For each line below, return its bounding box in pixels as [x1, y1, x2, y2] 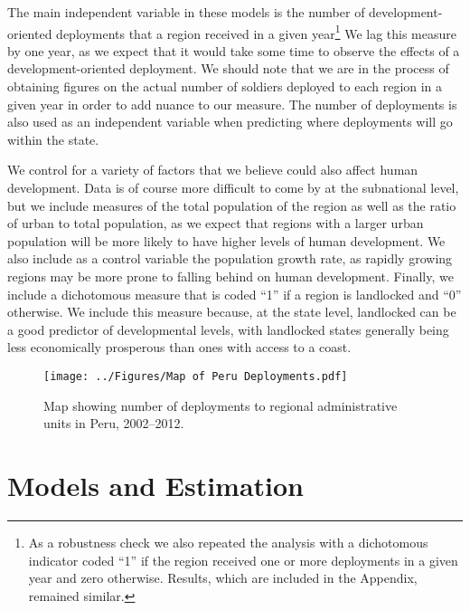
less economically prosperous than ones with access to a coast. [7, 338, 352, 357]
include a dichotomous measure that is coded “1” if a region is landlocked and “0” [7, 284, 462, 303]
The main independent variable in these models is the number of [7, 3, 365, 21]
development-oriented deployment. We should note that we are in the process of [7, 59, 449, 78]
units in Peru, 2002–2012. [43, 414, 184, 433]
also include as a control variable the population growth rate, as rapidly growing [7, 249, 453, 268]
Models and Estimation [7, 466, 304, 503]
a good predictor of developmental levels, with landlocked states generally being [7, 319, 449, 338]
